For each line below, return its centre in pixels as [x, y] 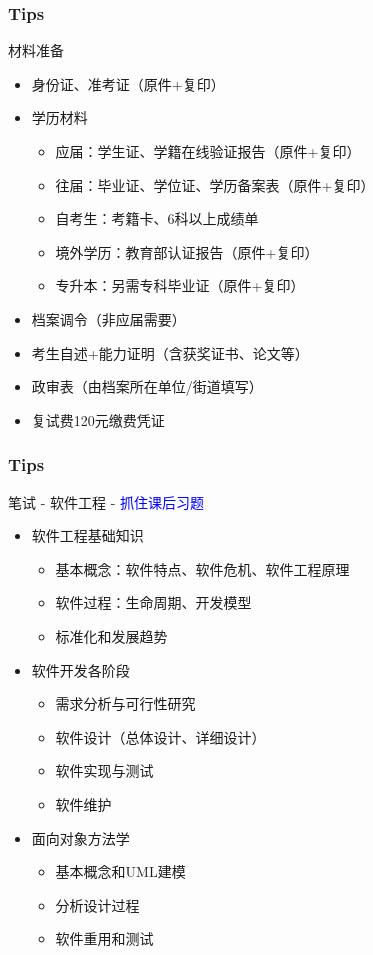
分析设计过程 [97, 904]
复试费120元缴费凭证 [98, 419]
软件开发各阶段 [80, 669]
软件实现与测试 [104, 770]
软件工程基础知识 [87, 535]
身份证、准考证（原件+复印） [128, 83]
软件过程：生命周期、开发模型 [153, 602]
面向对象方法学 [80, 837]
